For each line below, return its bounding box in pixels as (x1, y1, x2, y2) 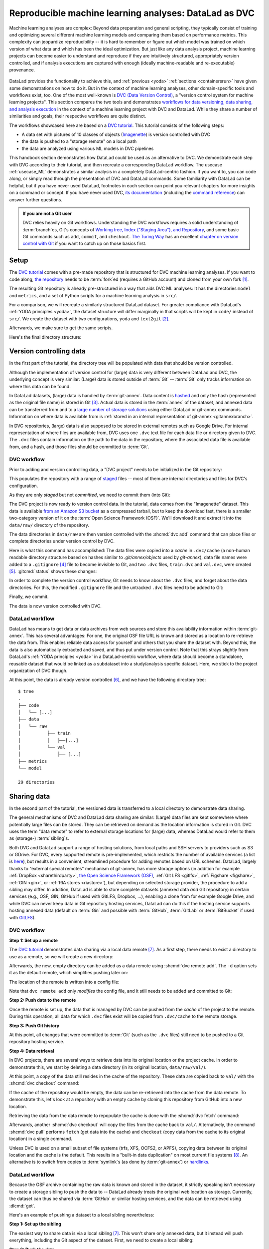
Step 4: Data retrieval (9, 1048, 54, 1054)
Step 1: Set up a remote (9, 937, 58, 943)
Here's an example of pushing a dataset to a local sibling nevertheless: (9, 1212, 154, 1218)
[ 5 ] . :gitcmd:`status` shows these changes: (9, 568, 97, 574)
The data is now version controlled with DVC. (9, 603, 102, 609)
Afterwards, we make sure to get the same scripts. (9, 325, 113, 331)
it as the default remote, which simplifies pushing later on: (9, 970, 128, 976)
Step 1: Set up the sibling (9, 1221, 62, 1227)
